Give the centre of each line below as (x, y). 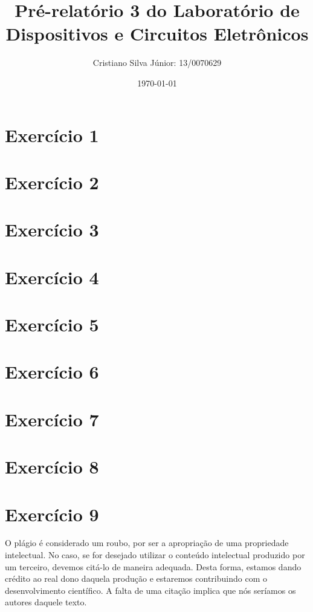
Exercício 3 (52, 229)
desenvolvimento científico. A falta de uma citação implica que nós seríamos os (150, 590)
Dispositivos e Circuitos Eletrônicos (157, 34)
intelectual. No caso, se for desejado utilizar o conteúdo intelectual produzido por (155, 555)
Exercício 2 (52, 182)
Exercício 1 (52, 135)
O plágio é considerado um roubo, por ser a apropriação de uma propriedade (147, 543)
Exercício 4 (52, 277)
